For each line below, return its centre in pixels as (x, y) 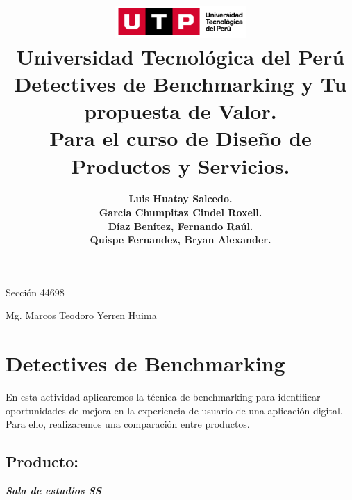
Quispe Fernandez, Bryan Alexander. (181, 240)
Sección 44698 (35, 292)
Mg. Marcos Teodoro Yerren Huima (81, 315)
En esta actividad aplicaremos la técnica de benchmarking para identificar (163, 397)
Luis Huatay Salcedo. (181, 199)
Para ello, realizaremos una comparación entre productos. (128, 424)
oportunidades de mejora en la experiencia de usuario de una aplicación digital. (174, 410)
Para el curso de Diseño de (181, 138)
